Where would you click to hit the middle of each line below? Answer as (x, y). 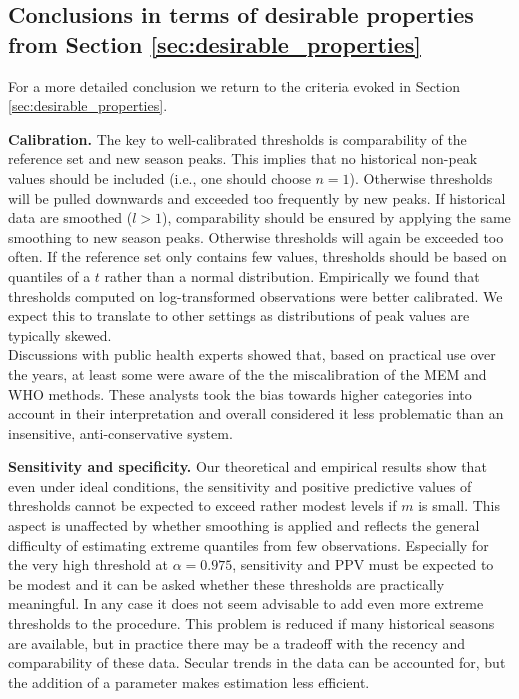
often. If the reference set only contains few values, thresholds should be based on (257, 256)
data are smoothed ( (70, 217)
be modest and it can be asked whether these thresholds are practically (226, 583)
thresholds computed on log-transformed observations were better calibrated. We (255, 295)
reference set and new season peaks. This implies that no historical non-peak (243, 158)
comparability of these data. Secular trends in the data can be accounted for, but (257, 662)
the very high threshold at (88, 564)
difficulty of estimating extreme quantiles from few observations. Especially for (248, 544)
